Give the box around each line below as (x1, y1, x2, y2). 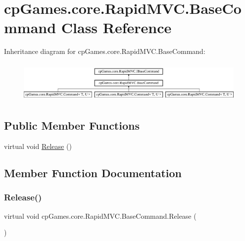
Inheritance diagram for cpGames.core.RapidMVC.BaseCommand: (4, 46, 205, 56)
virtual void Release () (4, 141, 72, 151)
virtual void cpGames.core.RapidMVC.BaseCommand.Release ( (4, 210, 196, 221)
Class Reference (61, 17, 172, 38)
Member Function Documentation (4, 165, 182, 180)
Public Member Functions (4, 118, 140, 133)
